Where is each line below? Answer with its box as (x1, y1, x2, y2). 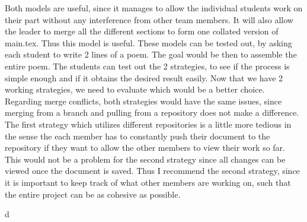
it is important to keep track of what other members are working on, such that (5, 176, 291, 188)
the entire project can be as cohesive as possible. (5, 188, 181, 200)
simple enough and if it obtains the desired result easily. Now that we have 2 (5, 71, 283, 84)
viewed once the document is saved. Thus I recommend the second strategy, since (5, 164, 300, 177)
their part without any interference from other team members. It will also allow (5, 13, 293, 26)
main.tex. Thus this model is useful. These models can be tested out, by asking (5, 36, 292, 49)
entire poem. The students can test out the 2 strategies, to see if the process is (5, 59, 290, 72)
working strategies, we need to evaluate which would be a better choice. (5, 83, 265, 96)
